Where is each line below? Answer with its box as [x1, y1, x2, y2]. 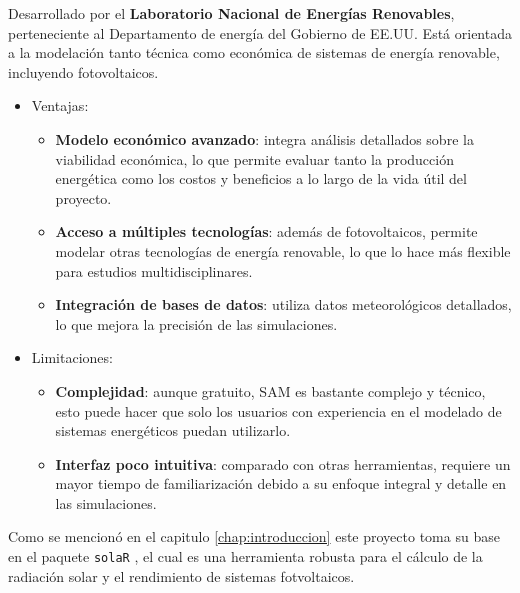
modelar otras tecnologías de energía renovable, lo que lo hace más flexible [55, 240, 511, 261]
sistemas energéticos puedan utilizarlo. [55, 420, 291, 441]
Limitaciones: [31, 347, 113, 368]
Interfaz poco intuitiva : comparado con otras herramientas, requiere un [55, 453, 511, 474]
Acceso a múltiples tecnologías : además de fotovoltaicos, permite [55, 221, 478, 242]
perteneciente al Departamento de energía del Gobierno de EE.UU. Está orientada [8, 22, 512, 43]
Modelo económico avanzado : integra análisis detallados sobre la [55, 128, 474, 149]
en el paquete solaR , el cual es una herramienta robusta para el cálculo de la [8, 546, 483, 567]
